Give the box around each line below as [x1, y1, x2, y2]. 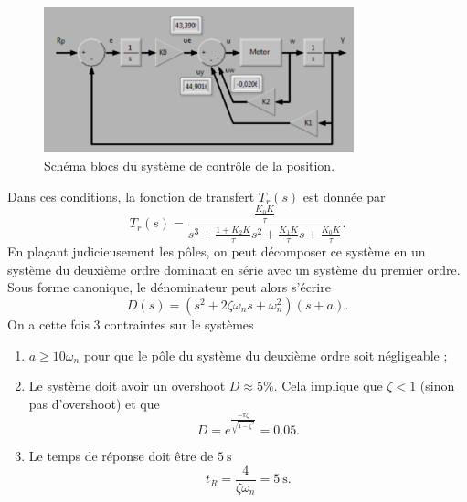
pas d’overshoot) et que [28, 393, 160, 413]
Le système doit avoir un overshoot [28, 376, 226, 395]
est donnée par [302, 186, 386, 205]
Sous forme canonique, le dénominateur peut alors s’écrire [7, 277, 331, 297]
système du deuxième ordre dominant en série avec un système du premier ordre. [7, 259, 461, 278]
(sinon [419, 376, 455, 395]
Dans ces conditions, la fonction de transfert [7, 186, 255, 205]
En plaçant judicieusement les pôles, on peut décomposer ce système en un [7, 242, 426, 261]
